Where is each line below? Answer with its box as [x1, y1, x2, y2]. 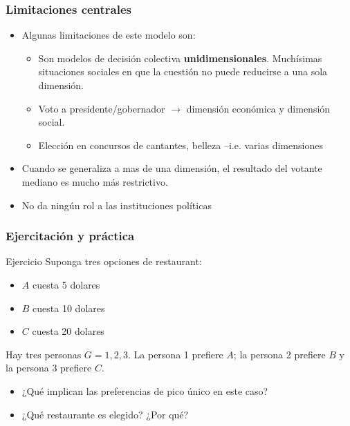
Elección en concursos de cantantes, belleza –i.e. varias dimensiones [38, 137, 323, 152]
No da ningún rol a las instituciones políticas [21, 197, 212, 212]
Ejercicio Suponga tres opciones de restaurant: [6, 254, 202, 269]
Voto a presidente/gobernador [38, 101, 165, 115]
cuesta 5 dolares [32, 277, 100, 291]
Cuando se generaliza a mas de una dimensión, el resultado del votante [21, 161, 322, 175]
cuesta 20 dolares [32, 324, 104, 338]
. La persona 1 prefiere [128, 347, 223, 361]
